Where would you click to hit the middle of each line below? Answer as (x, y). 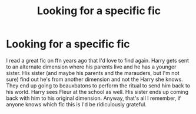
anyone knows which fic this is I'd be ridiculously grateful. (77, 104)
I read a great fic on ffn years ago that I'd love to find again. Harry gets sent (98, 60)
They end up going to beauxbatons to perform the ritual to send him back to (98, 85)
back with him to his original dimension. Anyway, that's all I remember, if (94, 98)
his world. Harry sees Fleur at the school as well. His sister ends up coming (97, 92)
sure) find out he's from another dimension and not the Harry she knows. (95, 79)
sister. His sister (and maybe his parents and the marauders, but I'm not (93, 73)
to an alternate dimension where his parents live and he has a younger (91, 67)
